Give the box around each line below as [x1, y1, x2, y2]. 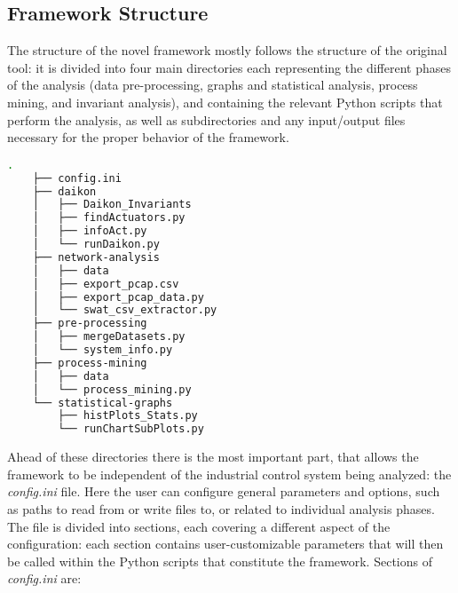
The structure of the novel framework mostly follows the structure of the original [7, 41, 447, 59]
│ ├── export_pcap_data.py [32, 290, 204, 304]
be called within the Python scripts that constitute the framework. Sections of [7, 551, 432, 570]
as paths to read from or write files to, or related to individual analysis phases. [7, 499, 435, 518]
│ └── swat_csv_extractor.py [32, 304, 217, 317]
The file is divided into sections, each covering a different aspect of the [7, 517, 391, 535]
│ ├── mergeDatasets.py [32, 330, 186, 344]
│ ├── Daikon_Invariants [32, 198, 192, 211]
